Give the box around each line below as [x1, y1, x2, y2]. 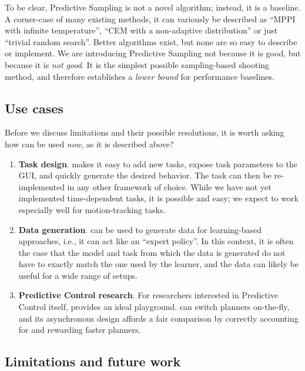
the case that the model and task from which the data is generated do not [18, 246, 286, 258]
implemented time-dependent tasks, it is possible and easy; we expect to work [18, 192, 299, 204]
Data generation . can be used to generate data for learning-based [18, 223, 262, 235]
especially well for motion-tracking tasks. [18, 203, 166, 215]
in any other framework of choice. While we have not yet [67, 180, 272, 193]
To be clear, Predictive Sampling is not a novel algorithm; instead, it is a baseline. [5, 1, 301, 13]
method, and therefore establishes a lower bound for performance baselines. [5, 70, 274, 82]
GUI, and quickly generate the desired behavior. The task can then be [18, 169, 272, 181]
